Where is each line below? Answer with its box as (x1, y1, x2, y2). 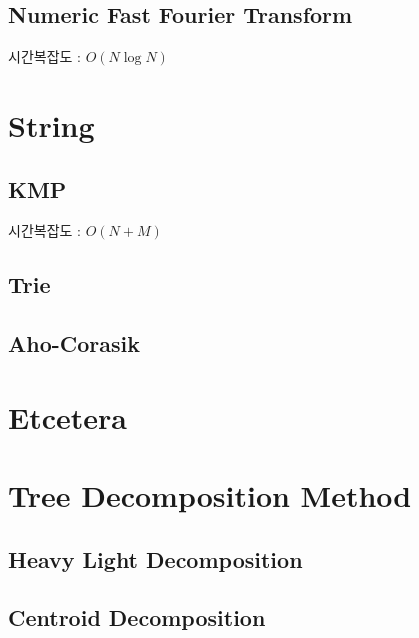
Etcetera (8, 396, 127, 437)
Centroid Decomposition (8, 602, 266, 633)
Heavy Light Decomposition (8, 543, 303, 574)
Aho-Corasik (8, 328, 140, 359)
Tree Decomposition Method (8, 475, 412, 516)
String (8, 104, 95, 145)
